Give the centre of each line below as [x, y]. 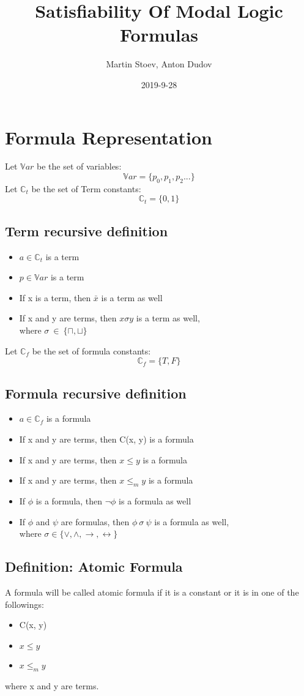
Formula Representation [109, 137]
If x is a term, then [55, 297]
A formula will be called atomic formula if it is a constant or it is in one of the [152, 592]
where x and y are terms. [52, 685]
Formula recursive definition [96, 393]
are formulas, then [95, 521]
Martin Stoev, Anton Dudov [159, 64]
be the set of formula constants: [91, 350]
